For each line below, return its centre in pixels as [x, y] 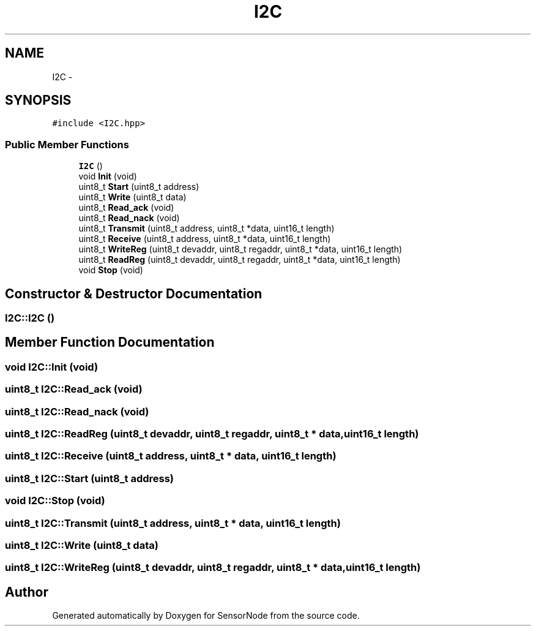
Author [27, 592]
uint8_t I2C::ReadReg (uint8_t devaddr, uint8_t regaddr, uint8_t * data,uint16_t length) [212, 434]
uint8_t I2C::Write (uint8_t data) [82, 545]
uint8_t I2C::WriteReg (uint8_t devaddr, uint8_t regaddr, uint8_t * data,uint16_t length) [213, 568]
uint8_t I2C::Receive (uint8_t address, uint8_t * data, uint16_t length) [171, 456]
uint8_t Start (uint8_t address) [139, 187]
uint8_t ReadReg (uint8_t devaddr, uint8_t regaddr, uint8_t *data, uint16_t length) [240, 260]
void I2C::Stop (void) [55, 501]
